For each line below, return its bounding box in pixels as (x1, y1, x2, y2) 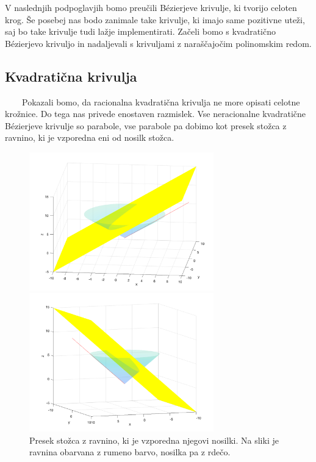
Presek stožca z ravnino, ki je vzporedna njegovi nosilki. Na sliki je (29, 433, 279, 446)
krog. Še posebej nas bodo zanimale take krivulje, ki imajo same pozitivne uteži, (5, 13, 305, 26)
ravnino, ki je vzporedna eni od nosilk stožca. (5, 131, 174, 144)
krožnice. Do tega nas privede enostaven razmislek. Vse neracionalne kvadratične (5, 107, 306, 120)
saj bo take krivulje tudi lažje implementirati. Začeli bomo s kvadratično (5, 25, 276, 38)
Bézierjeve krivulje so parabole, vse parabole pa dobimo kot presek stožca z (5, 119, 287, 132)
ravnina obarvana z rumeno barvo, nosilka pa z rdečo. (29, 446, 231, 458)
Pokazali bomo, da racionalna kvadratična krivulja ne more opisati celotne (21, 95, 300, 108)
